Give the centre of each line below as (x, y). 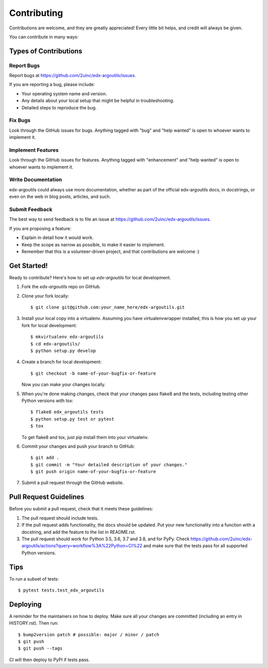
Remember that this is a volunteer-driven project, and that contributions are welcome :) (110, 251)
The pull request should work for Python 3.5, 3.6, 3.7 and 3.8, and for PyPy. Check (105, 539)
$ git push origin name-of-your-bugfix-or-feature (93, 472)
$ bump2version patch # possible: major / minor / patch (89, 634)
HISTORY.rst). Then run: (34, 623)
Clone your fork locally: (45, 296)
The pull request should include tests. (60, 518)
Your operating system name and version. (64, 93)
